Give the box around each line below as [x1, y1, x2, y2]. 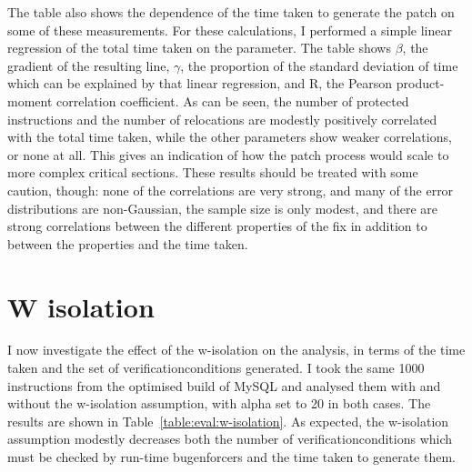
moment [7, 91, 53, 110]
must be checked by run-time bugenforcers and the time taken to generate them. [7, 447, 456, 466]
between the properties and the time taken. [7, 234, 248, 253]
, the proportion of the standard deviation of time [180, 55, 458, 75]
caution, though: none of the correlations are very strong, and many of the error [7, 180, 454, 199]
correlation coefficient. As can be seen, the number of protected [56, 91, 409, 110]
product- [396, 74, 445, 93]
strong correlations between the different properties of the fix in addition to [7, 216, 427, 236]
